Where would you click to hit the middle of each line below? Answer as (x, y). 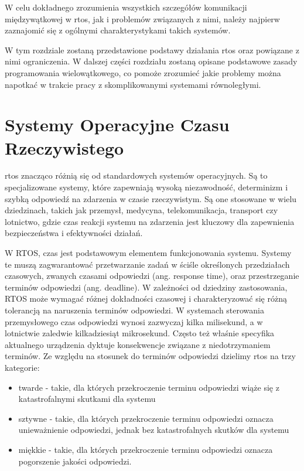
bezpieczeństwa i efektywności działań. (74, 233)
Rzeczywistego (64, 147)
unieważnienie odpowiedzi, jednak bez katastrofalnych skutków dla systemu (154, 430)
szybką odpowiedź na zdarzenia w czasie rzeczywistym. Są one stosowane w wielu (151, 198)
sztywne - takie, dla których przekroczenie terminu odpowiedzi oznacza (146, 418)
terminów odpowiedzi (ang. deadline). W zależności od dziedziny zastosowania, (146, 287)
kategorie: (22, 367)
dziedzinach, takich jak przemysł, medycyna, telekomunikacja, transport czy (141, 210)
